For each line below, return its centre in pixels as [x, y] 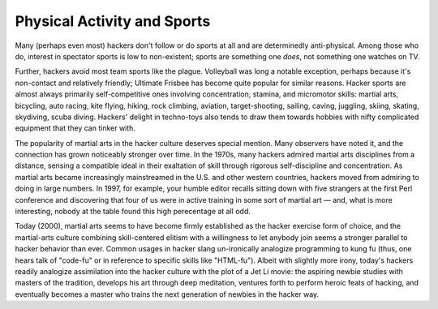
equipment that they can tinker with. [75, 128]
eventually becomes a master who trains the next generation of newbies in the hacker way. [167, 294]
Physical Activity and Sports [113, 21]
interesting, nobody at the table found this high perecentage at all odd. [133, 212]
